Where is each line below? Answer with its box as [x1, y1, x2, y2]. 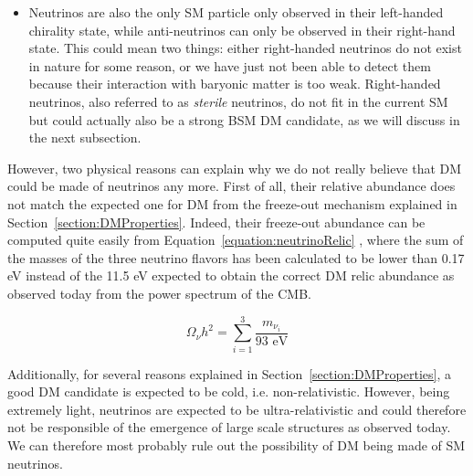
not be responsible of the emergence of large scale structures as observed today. [7, 418, 451, 437]
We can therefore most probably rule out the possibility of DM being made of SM [7, 436, 466, 454]
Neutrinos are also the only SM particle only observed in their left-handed [28, 3, 444, 21]
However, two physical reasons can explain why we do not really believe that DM [7, 158, 462, 177]
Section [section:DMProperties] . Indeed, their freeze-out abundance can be [7, 212, 426, 231]
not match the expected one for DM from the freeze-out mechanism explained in [7, 194, 457, 213]
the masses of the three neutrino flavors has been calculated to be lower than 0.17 [7, 248, 465, 267]
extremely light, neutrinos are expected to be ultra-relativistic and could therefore [7, 399, 467, 418]
